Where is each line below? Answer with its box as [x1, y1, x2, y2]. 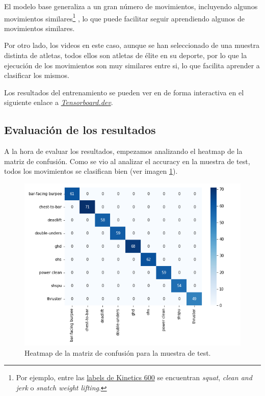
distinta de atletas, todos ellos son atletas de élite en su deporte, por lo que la [4, 50, 247, 61]
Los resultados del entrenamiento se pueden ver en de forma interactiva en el [4, 87, 244, 97]
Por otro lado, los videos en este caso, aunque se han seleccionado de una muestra [4, 40, 259, 50]
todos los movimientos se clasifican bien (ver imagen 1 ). [4, 166, 178, 176]
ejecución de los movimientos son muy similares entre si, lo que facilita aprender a [4, 60, 260, 70]
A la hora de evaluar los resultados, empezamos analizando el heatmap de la [4, 146, 243, 156]
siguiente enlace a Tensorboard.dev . [4, 97, 113, 108]
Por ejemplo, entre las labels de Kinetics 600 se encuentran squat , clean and [16, 372, 252, 383]
